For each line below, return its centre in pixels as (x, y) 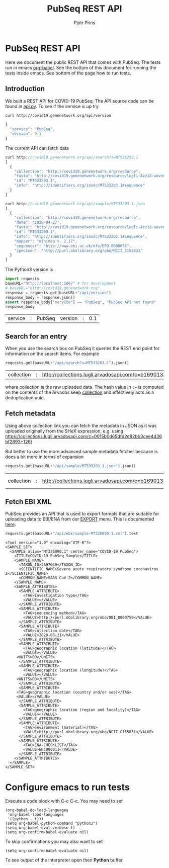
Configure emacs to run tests (67, 787)
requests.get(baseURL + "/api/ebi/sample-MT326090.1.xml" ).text (72, 534)
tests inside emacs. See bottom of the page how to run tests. (68, 73)
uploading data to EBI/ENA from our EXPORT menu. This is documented (80, 519)
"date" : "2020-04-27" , (38, 223)
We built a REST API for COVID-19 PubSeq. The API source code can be (80, 101)
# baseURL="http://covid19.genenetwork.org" (53, 288)
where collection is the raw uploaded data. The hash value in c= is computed (84, 387)
